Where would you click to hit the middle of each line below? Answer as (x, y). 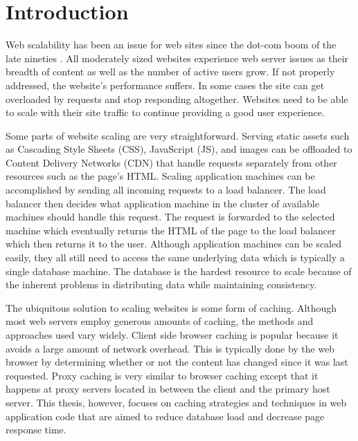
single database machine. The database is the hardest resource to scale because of (179, 271)
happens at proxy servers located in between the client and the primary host (168, 389)
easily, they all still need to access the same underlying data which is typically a (175, 257)
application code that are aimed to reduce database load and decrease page (165, 416)
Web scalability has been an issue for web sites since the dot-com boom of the (171, 45)
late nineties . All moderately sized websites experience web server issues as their (177, 58)
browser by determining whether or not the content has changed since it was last (177, 362)
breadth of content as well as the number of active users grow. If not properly (170, 72)
